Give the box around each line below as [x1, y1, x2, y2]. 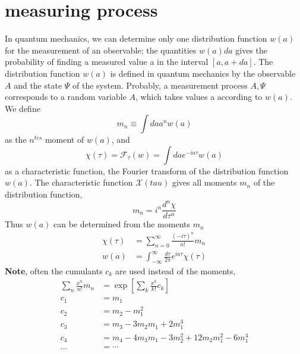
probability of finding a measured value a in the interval [5, 55, 209, 68]
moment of [45, 133, 84, 146]
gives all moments [172, 176, 237, 189]
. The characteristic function [29, 176, 133, 189]
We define [5, 102, 40, 114]
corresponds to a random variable [5, 90, 127, 103]
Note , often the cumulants [5, 264, 103, 277]
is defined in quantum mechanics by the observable [110, 67, 296, 79]
